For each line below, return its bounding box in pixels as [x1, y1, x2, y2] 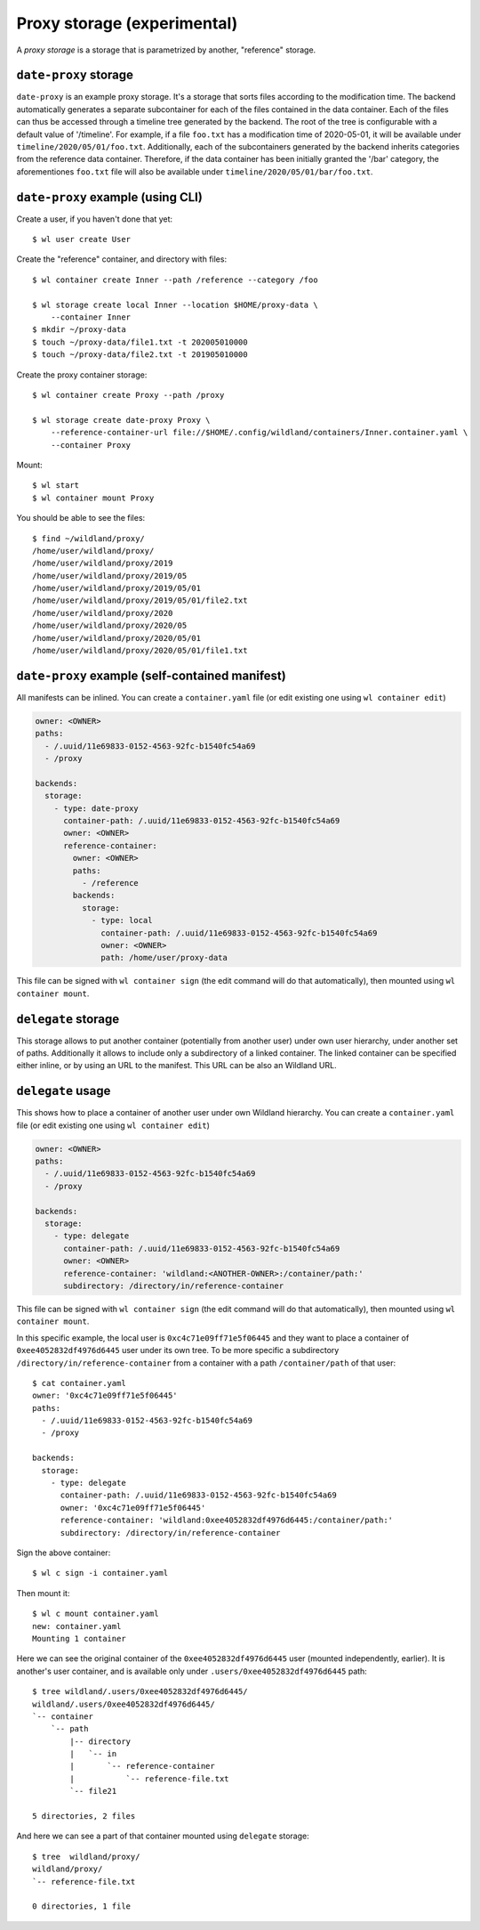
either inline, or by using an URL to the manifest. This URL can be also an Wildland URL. [16, 1060, 337, 1071]
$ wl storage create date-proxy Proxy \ [32, 415, 211, 425]
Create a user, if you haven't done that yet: [16, 214, 173, 224]
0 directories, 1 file [32, 1902, 132, 1911]
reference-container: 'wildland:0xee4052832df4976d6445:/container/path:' [60, 1515, 394, 1526]
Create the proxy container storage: [16, 369, 148, 380]
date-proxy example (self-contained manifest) [16, 668, 286, 683]
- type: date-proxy [53, 803, 140, 814]
